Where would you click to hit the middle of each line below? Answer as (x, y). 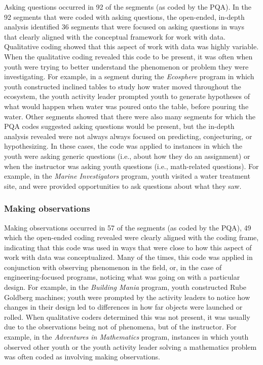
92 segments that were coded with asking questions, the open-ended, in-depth (124, 16)
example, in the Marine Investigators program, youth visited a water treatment (127, 176)
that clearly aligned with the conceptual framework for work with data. (115, 36)
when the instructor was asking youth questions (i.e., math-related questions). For (131, 166)
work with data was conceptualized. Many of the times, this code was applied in (128, 257)
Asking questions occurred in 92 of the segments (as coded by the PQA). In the (128, 7)
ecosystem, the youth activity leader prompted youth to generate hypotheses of (127, 96)
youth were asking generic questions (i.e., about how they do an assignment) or (127, 156)
